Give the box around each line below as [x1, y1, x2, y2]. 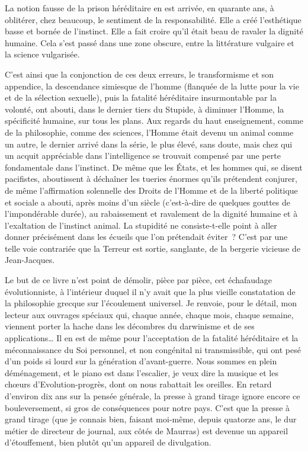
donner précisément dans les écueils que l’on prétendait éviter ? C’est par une [5, 230, 288, 243]
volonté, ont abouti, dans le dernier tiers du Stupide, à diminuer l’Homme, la [5, 102, 284, 115]
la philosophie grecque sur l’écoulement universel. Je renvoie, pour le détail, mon [5, 297, 297, 309]
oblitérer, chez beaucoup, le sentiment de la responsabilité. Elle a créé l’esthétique [5, 13, 301, 25]
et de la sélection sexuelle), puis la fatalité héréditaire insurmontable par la [5, 91, 277, 104]
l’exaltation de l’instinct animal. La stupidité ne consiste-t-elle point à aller [5, 219, 277, 231]
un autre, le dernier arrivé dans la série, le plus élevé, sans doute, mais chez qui [5, 137, 293, 150]
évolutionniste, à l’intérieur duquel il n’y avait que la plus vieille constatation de [5, 285, 296, 297]
